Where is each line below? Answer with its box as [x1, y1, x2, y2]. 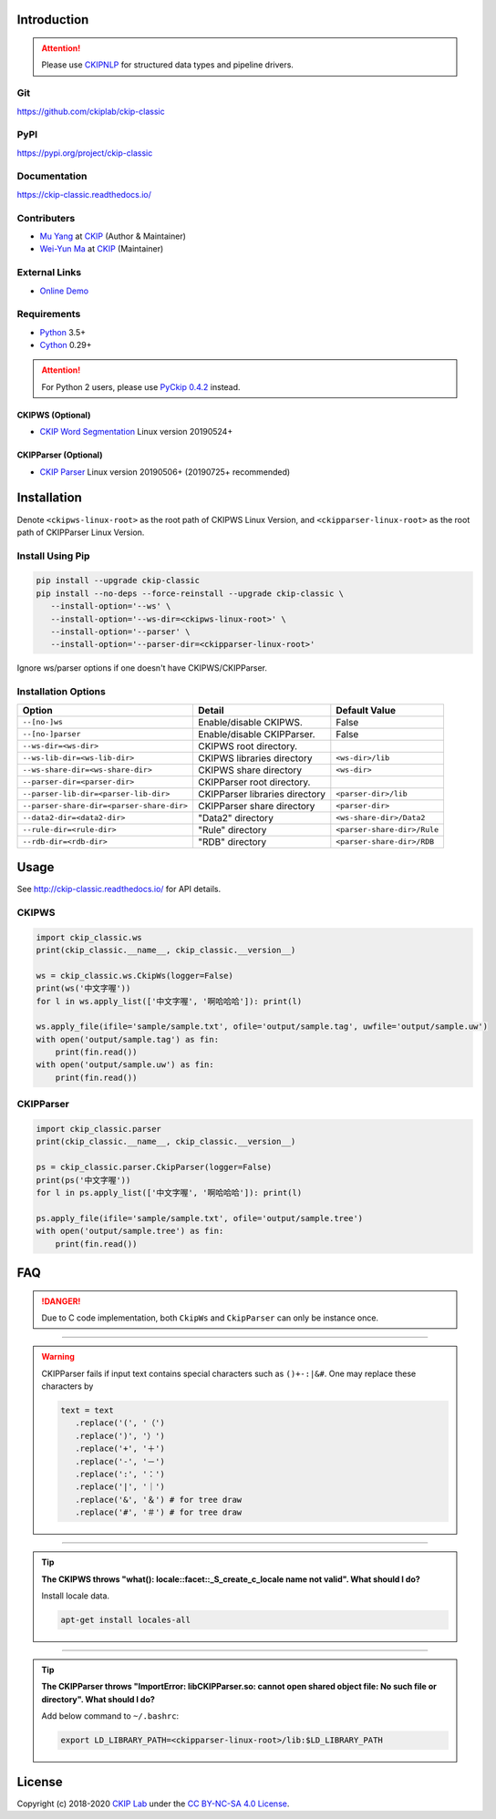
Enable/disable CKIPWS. [197, 715, 303, 728]
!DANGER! [41, 1295, 81, 1307]
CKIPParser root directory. [197, 776, 311, 788]
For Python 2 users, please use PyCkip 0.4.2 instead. [41, 381, 241, 392]
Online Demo [39, 285, 89, 296]
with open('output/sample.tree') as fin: [36, 1226, 224, 1237]
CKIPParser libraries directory [197, 787, 325, 800]
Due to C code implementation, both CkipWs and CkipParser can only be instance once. [41, 1312, 378, 1323]
